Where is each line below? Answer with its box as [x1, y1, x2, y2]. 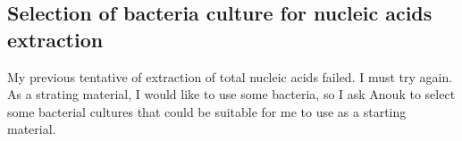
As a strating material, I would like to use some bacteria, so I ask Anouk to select [7, 85, 456, 104]
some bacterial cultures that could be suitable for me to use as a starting [7, 102, 407, 120]
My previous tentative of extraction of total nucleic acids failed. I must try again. [7, 67, 453, 86]
